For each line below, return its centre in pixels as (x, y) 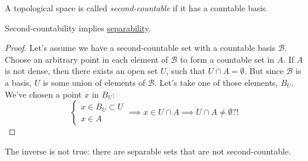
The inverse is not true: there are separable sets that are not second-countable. (148, 151)
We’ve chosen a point (43, 94)
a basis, (18, 82)
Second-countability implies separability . (78, 28)
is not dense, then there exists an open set (81, 71)
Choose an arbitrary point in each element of (87, 59)
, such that (186, 71)
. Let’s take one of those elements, (216, 82)
